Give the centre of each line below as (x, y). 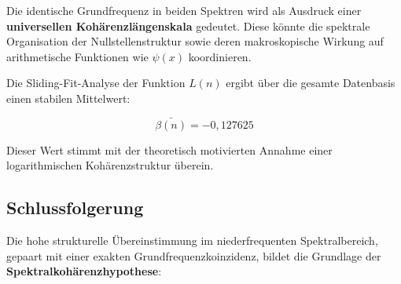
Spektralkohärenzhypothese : (84, 271)
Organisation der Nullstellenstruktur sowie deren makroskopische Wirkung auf (195, 41)
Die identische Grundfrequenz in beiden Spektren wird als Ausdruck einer (184, 10)
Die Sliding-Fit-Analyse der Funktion (96, 83)
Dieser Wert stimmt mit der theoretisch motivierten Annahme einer (169, 149)
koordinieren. (220, 56)
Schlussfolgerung (75, 208)
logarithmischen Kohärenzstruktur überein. (110, 165)
